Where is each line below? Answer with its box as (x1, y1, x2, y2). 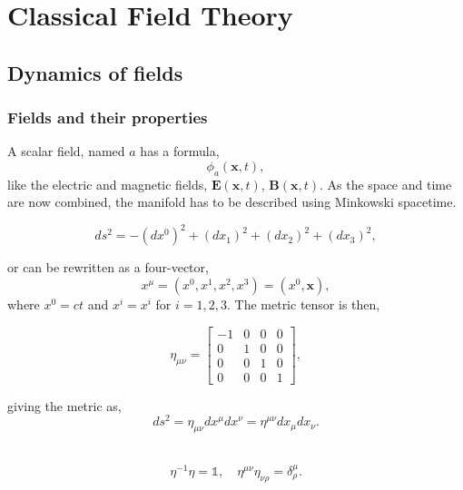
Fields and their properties (7, 106, 208, 129)
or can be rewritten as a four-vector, (7, 258, 209, 277)
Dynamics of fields (7, 58, 183, 86)
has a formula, (140, 142, 220, 161)
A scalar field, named (7, 142, 125, 161)
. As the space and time (320, 174, 452, 193)
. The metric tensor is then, (226, 295, 380, 314)
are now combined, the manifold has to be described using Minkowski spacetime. (7, 192, 457, 211)
